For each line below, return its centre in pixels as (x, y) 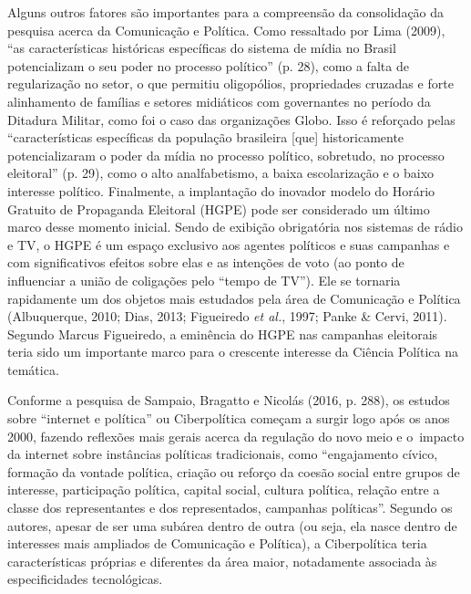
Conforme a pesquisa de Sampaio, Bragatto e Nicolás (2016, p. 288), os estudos (229, 400)
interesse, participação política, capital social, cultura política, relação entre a (224, 490)
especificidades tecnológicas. (85, 579)
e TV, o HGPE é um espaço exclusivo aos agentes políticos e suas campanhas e (229, 244)
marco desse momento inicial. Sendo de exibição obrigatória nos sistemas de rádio (235, 227)
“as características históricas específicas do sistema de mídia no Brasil (202, 48)
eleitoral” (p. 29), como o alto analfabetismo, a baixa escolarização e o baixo (221, 173)
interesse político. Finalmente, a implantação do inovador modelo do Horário (221, 190)
